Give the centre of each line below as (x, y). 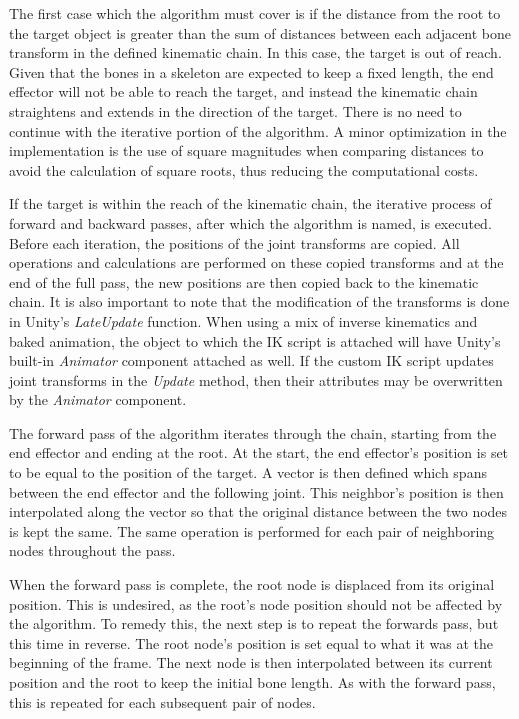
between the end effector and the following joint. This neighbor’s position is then (256, 491)
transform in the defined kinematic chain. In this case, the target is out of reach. (255, 52)
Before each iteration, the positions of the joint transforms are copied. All (234, 242)
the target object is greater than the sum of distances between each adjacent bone (260, 32)
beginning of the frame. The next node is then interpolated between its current (251, 662)
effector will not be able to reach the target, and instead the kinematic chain (243, 91)
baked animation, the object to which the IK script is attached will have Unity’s (255, 340)
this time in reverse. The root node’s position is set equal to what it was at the (251, 642)
